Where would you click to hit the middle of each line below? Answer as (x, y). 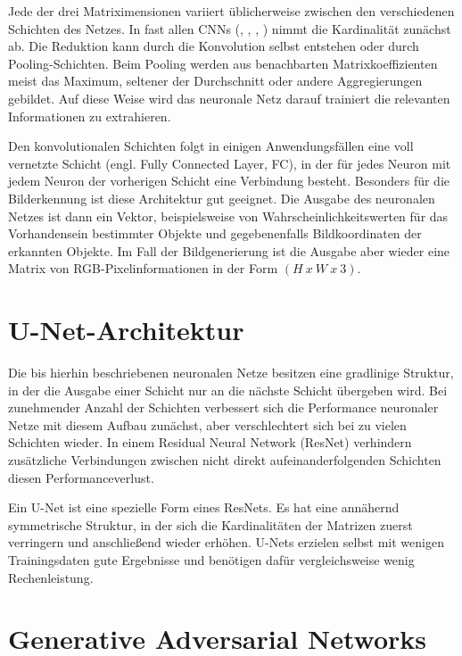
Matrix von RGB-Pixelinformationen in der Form (143, 268)
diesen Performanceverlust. (81, 477)
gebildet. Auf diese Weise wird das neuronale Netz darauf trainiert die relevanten (229, 98)
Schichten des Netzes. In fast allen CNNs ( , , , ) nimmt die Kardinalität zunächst (230, 28)
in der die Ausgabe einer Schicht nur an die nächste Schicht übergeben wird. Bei (228, 390)
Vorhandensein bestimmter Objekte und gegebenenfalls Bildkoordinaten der (215, 233)
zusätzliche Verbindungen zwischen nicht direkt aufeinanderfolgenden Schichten (225, 460)
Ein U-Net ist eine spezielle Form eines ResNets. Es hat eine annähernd (204, 507)
